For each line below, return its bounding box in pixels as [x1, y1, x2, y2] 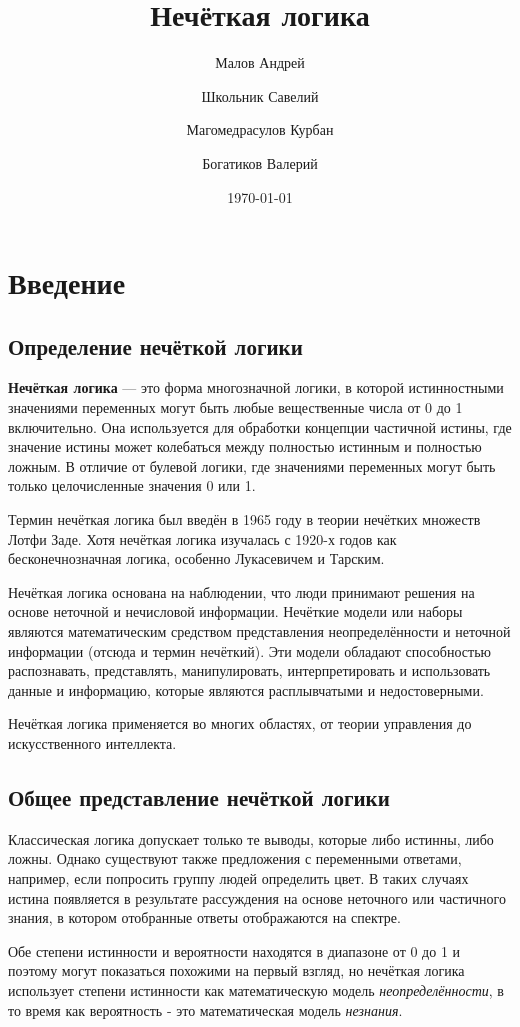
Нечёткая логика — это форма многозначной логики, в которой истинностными [8, 377, 504, 398]
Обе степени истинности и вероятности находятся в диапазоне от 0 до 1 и [8, 940, 461, 961]
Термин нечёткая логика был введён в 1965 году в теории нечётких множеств [8, 509, 481, 530]
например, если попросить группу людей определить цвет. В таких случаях [8, 867, 469, 888]
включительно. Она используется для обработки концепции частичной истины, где [8, 416, 512, 437]
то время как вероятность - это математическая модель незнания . [8, 999, 403, 1020]
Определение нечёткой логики [8, 330, 303, 361]
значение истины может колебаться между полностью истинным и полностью [8, 436, 482, 457]
